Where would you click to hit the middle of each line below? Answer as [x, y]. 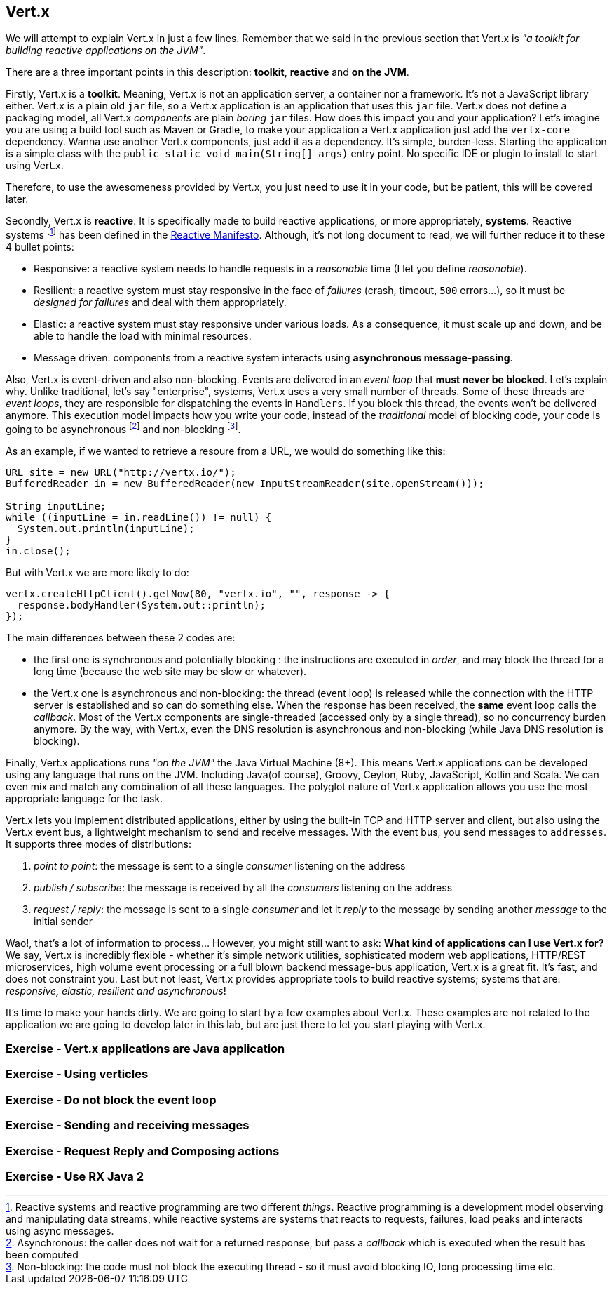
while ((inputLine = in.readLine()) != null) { [139, 517]
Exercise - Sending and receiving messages [128, 1125]
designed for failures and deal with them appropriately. [160, 302]
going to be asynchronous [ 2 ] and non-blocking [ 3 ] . [123, 428]
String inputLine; [56, 506]
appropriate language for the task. [84, 798]
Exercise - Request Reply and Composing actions [143, 1151]
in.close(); [38, 551]
